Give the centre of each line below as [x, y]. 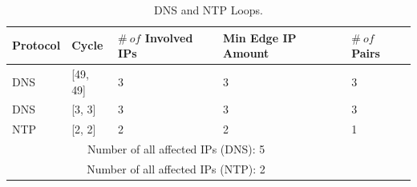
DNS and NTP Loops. [208, 10]
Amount [246, 53]
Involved [169, 37]
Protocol [36, 45]
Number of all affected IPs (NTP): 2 [176, 169]
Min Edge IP [260, 37]
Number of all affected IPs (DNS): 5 [176, 149]
